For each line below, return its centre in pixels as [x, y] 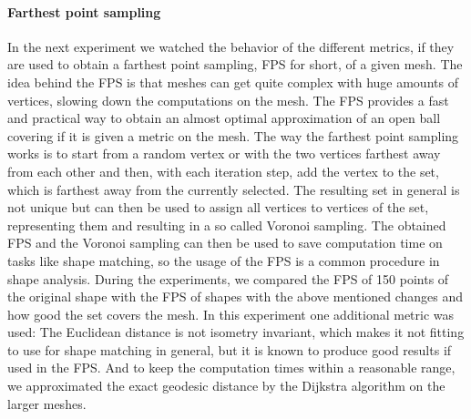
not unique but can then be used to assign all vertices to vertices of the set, [218, 207]
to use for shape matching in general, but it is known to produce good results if [230, 349]
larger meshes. [47, 403]
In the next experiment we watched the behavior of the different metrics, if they [231, 46]
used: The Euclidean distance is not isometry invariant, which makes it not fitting [236, 332]
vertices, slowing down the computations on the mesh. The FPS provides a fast [228, 100]
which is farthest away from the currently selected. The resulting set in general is [234, 189]
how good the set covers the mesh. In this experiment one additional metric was [231, 314]
